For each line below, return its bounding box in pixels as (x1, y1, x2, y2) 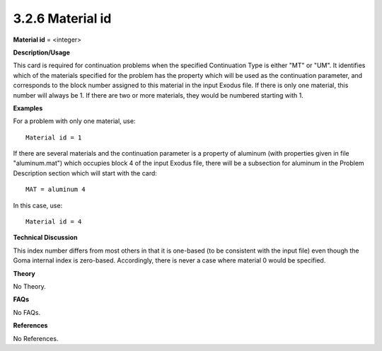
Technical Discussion (13, 234, 78, 242)
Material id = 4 (25, 218, 82, 226)
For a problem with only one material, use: (13, 117, 136, 125)
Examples (13, 103, 43, 113)
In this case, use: (13, 201, 63, 209)
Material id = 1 (25, 133, 82, 142)
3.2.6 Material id (13, 11, 112, 26)
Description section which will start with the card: (13, 168, 157, 177)
